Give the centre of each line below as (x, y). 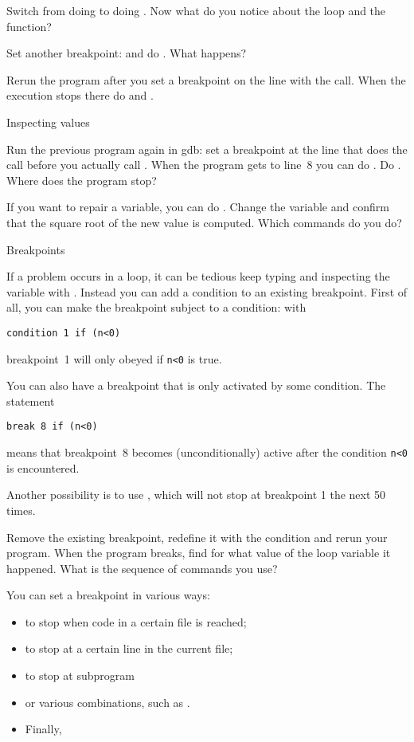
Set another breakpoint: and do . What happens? (127, 53)
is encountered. (43, 467)
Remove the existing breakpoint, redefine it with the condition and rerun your (197, 537)
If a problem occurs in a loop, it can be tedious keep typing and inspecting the (198, 276)
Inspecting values (48, 122)
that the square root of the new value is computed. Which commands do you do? (204, 222)
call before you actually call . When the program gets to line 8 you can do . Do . (204, 165)
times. (21, 510)
